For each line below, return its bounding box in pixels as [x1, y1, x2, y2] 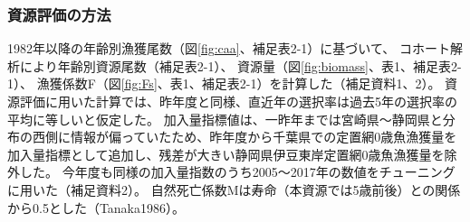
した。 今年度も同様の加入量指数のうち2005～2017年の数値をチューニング [19, 162, 456, 181]
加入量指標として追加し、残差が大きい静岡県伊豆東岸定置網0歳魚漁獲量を [7, 144, 445, 163]
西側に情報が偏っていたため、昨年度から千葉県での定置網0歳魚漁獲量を [32, 127, 457, 146]
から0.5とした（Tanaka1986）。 [7, 198, 186, 217]
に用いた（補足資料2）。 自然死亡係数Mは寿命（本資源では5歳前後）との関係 [7, 180, 461, 199]
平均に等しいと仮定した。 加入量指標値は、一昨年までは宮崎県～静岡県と [7, 109, 443, 128]
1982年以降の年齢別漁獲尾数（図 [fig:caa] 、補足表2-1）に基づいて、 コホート [7, 39, 450, 58]
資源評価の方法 [7, 3, 111, 25]
